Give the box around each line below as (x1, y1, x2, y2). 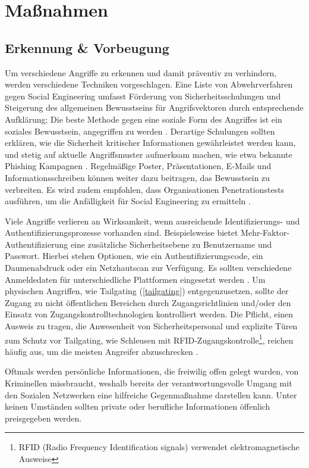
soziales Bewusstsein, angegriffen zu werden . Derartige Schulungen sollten (5, 124, 275, 137)
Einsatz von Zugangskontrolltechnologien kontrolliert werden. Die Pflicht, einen (5, 308, 294, 320)
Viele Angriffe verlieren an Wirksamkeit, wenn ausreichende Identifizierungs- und (5, 214, 300, 227)
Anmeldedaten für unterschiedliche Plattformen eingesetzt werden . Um (5, 273, 266, 285)
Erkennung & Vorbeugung (5, 38, 169, 57)
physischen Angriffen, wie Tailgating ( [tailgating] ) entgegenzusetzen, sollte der (5, 285, 289, 297)
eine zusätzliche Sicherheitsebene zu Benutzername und (70, 238, 272, 250)
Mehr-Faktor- (241, 226, 290, 239)
